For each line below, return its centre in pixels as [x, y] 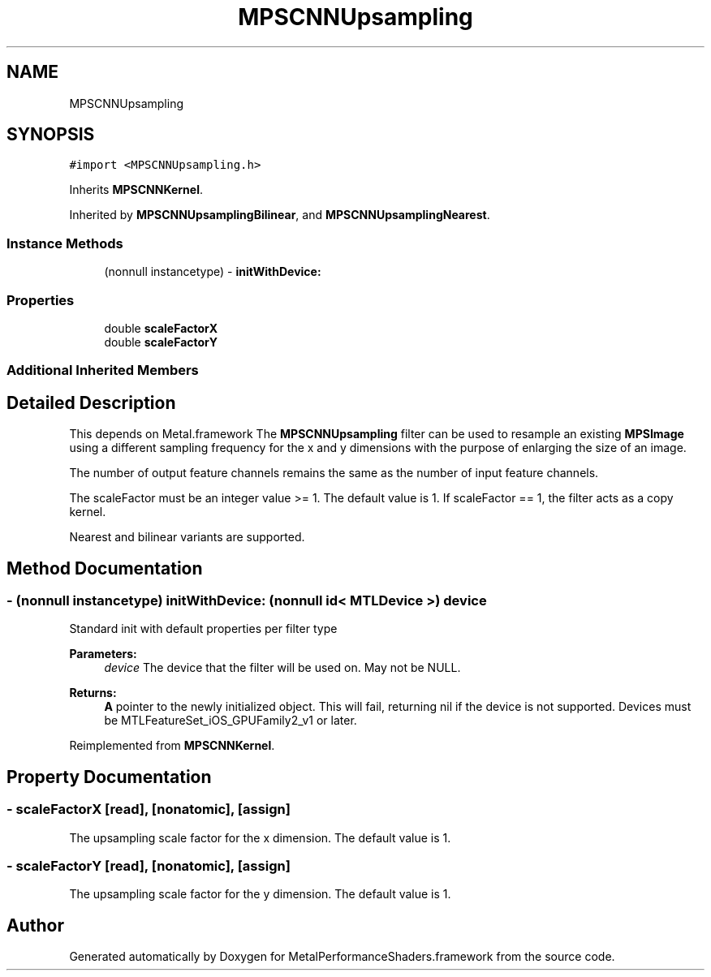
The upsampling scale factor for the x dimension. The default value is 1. [260, 837]
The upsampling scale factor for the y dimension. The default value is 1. [260, 894]
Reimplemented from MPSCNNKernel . [172, 746]
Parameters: [103, 654]
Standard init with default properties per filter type [203, 629]
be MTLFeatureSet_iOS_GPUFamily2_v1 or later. [231, 721]
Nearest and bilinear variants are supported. [187, 537]
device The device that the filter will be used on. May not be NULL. [282, 668]
